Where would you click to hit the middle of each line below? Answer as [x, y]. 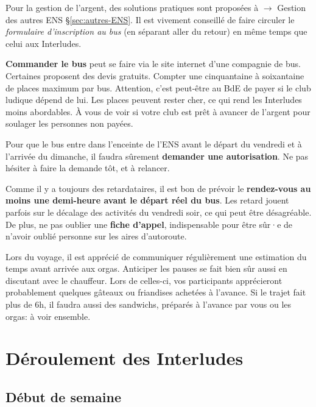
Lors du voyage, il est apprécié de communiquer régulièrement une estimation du [156, 256]
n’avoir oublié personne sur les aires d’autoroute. [96, 236]
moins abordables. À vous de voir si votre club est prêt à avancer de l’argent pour [158, 111]
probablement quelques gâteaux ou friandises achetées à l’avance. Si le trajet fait [156, 292]
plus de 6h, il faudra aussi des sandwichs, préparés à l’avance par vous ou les [149, 304]
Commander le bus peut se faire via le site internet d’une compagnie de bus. [153, 64]
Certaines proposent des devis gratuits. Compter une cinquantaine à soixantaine [155, 75]
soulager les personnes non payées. [69, 123]
